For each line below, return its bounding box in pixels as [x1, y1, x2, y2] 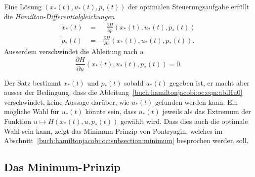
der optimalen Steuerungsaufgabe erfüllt [127, 1, 250, 11]
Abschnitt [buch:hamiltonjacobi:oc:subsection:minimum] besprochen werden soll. [4, 135, 249, 146]
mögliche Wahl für [4, 106, 60, 117]
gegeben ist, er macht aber [169, 77, 250, 88]
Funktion [4, 116, 32, 126]
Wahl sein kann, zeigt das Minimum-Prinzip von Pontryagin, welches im [4, 125, 223, 136]
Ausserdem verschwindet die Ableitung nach [4, 46, 138, 56]
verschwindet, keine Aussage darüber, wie [4, 96, 129, 107]
